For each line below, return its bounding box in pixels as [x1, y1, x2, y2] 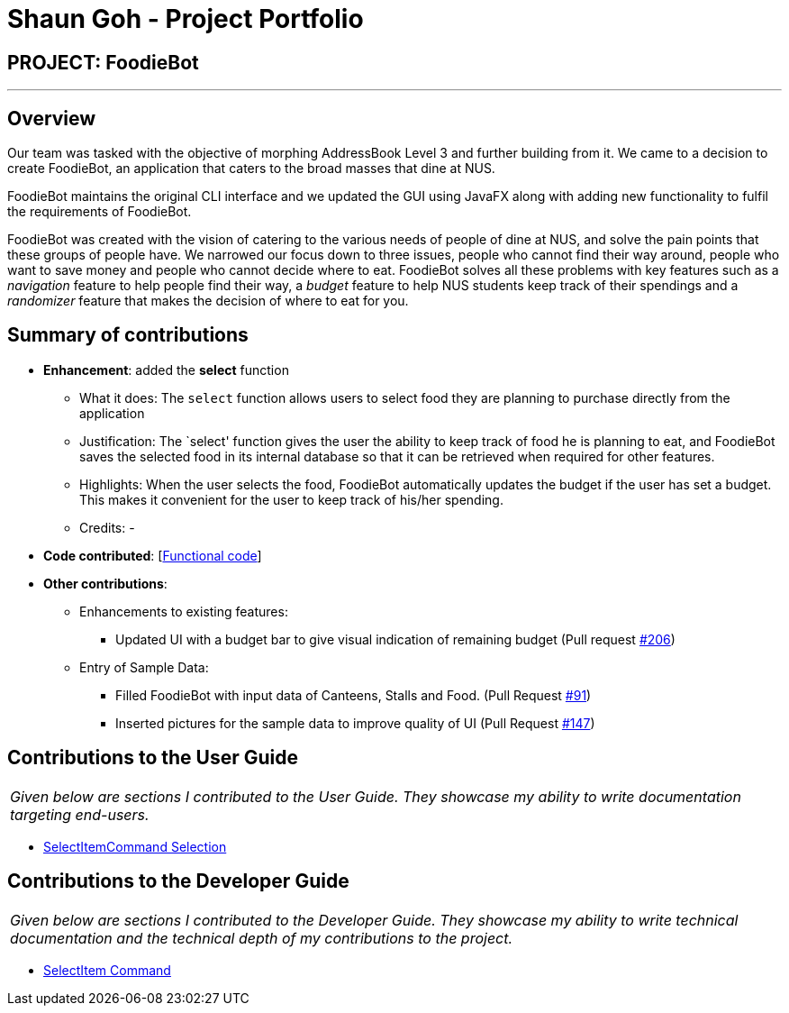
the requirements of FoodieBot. [7, 204, 192, 220]
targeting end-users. [10, 805, 150, 824]
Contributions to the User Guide [7, 746, 298, 770]
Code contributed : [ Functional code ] [43, 547, 262, 563]
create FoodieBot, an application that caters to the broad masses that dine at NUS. [7, 160, 495, 177]
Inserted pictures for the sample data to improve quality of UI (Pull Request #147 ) [115, 715, 595, 731]
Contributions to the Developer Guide [7, 870, 349, 893]
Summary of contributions [7, 324, 249, 347]
